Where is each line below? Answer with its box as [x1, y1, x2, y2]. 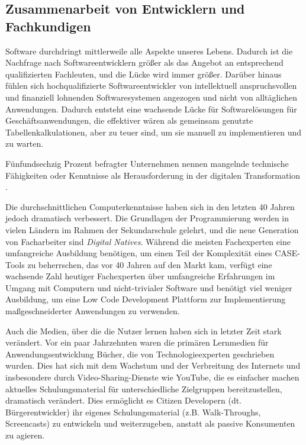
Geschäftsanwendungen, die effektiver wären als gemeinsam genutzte [5, 114, 253, 127]
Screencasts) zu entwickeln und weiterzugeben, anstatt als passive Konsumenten [5, 417, 295, 430]
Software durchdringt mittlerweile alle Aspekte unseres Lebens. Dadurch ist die [5, 44, 293, 57]
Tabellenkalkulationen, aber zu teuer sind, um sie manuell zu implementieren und [5, 125, 302, 138]
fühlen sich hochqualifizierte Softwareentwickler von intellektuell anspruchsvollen [5, 79, 297, 92]
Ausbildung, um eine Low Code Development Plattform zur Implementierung [5, 293, 286, 305]
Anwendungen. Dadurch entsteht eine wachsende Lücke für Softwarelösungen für [5, 102, 297, 115]
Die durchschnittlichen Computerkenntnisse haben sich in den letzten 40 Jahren [5, 200, 295, 212]
